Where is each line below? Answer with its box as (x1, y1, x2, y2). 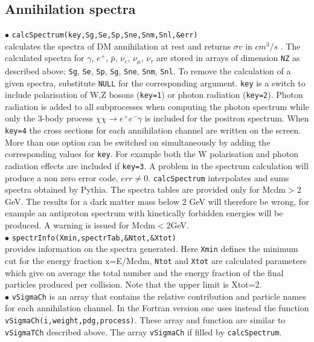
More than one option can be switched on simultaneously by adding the (5, 135, 271, 148)
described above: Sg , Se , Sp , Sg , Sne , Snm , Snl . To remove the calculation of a (5, 64, 291, 77)
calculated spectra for (5, 51, 85, 64)
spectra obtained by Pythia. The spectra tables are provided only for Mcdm (5, 183, 286, 196)
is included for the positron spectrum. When (144, 112, 309, 124)
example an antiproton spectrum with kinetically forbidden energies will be (5, 207, 283, 219)
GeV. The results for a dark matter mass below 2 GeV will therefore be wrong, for (5, 195, 309, 207)
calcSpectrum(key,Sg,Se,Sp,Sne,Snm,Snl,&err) (11, 31, 198, 40)
